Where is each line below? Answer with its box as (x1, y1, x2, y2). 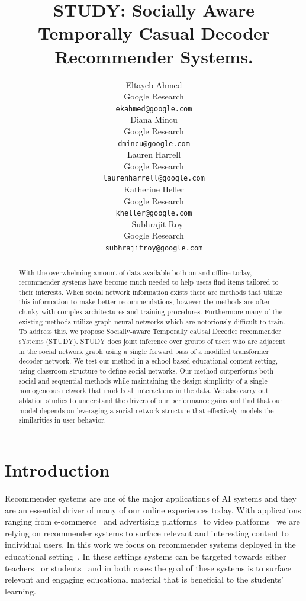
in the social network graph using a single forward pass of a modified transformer (18, 346, 269, 356)
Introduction (5, 458, 110, 482)
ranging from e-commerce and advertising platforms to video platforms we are (5, 515, 300, 528)
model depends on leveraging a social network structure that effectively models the (18, 405, 274, 415)
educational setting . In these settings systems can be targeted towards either (5, 549, 286, 562)
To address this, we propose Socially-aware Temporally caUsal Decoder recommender (18, 326, 281, 336)
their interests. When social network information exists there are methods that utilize (18, 287, 282, 297)
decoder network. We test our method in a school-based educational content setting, (18, 356, 278, 366)
